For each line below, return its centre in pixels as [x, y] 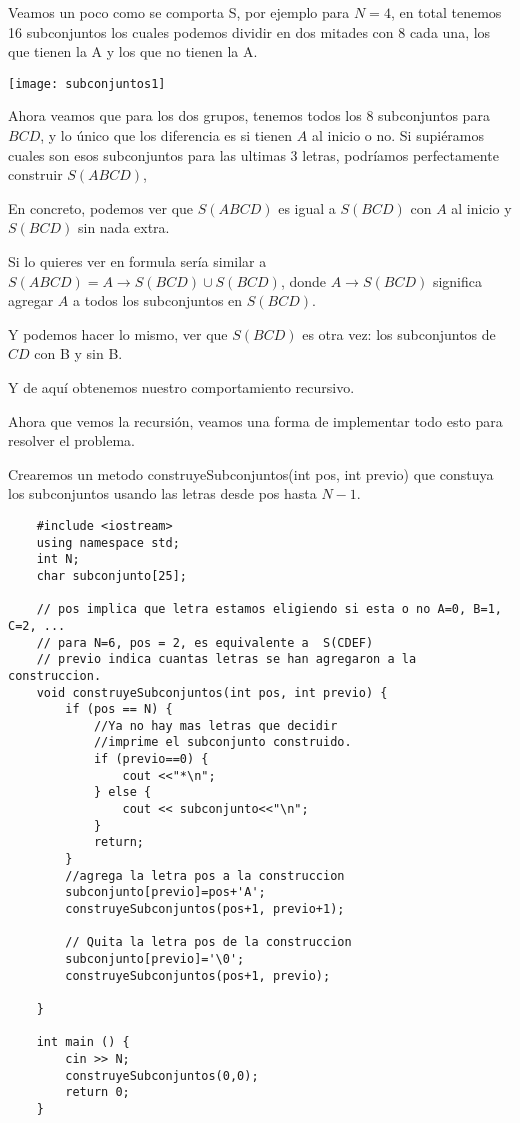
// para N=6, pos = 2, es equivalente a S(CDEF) [205, 642]
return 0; [97, 1092]
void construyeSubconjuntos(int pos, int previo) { [212, 692]
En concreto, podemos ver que [101, 207]
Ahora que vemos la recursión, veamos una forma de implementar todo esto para [255, 420]
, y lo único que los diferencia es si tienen [166, 135]
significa [457, 280]
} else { [122, 792]
